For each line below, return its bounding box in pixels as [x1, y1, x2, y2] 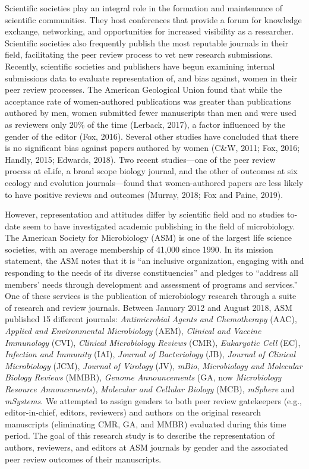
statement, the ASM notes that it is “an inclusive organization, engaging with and [5, 254, 304, 267]
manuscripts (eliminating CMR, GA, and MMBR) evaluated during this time [5, 417, 286, 430]
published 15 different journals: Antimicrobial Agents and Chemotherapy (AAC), [5, 313, 297, 325]
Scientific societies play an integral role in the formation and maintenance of [5, 2, 282, 14]
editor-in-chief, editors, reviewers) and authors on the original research [5, 406, 261, 418]
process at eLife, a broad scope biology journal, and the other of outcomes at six [5, 165, 298, 177]
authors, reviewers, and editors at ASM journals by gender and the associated [5, 440, 288, 453]
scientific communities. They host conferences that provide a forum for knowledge [5, 13, 302, 26]
